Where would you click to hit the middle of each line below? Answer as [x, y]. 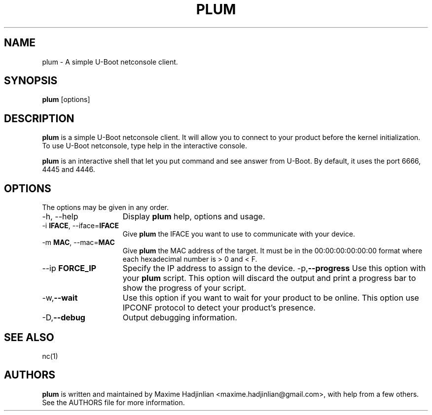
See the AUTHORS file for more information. [113, 402]
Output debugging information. [180, 318]
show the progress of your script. [184, 288]
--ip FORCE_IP [69, 268]
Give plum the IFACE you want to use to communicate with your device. [239, 234]
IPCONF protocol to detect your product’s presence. [219, 308]
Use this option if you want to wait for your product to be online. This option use [271, 298]
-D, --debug [64, 318]
